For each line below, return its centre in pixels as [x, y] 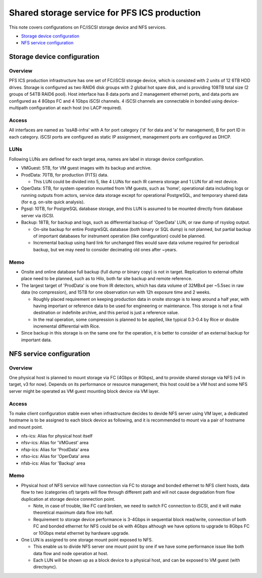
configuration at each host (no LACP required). [75, 108]
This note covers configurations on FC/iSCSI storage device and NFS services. [88, 27]
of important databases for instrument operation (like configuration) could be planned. [119, 236]
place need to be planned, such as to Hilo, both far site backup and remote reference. [107, 279]
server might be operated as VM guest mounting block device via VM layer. [84, 391]
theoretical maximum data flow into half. [73, 512]
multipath [18, 108]
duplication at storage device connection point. [68, 499]
